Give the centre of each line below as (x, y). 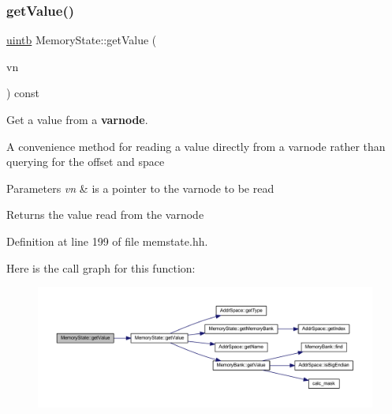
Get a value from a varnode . (77, 119)
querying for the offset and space (86, 162)
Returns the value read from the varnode (105, 215)
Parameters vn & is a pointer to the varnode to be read (140, 188)
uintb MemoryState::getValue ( (82, 40)
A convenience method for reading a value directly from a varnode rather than (196, 146)
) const (23, 93)
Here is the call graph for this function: (101, 267)
